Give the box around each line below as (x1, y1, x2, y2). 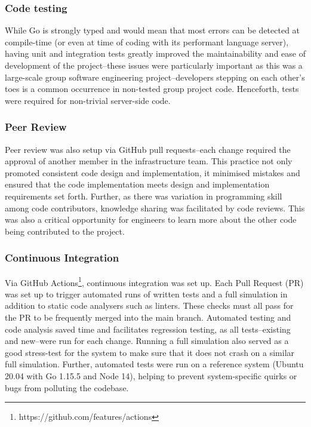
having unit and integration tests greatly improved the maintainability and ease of (5, 47, 306, 60)
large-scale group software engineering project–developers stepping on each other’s (5, 70, 305, 83)
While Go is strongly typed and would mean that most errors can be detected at (5, 24, 300, 36)
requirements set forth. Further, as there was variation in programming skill (5, 189, 282, 202)
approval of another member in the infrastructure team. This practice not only (5, 155, 292, 167)
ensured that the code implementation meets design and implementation (5, 178, 270, 191)
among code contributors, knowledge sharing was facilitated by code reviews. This (5, 201, 305, 214)
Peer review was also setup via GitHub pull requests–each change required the (5, 143, 291, 155)
